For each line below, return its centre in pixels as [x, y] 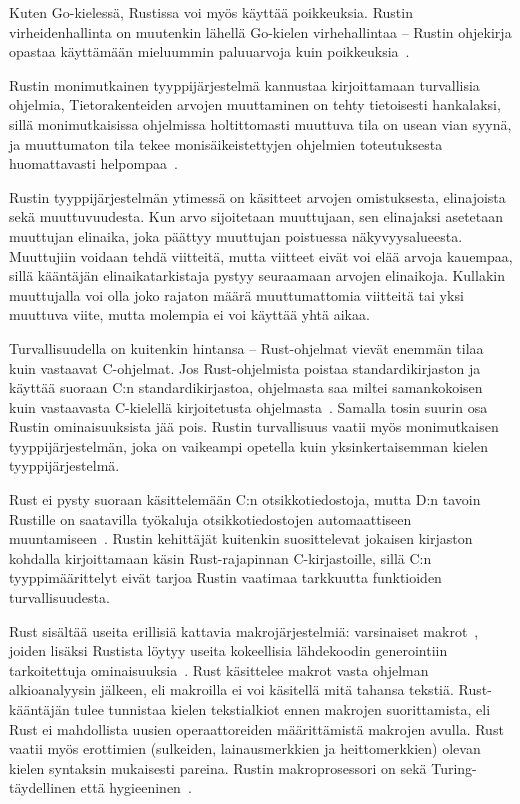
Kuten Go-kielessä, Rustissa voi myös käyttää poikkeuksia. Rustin [211, 12]
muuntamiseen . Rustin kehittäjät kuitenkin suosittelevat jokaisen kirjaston [241, 538]
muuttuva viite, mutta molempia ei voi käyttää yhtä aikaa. [189, 314]
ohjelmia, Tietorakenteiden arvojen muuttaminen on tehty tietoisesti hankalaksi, [255, 104]
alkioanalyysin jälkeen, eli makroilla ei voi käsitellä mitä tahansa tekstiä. [231, 689]
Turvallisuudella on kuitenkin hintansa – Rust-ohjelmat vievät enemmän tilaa [246, 347]
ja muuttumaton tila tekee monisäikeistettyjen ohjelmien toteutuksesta [226, 143]
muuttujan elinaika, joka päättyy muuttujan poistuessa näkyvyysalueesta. [236, 235]
